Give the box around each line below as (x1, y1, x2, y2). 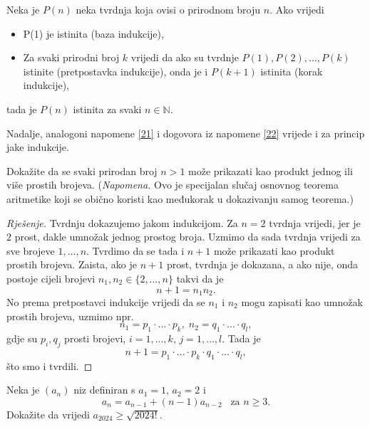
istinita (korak (260, 63, 323, 78)
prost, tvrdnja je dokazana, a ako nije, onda (166, 257, 359, 272)
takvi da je (176, 270, 224, 285)
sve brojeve (6, 243, 55, 258)
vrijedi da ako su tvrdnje (130, 50, 239, 65)
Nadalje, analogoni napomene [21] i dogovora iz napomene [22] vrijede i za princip (6, 125, 365, 140)
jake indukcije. (6, 139, 69, 154)
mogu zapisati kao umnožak (241, 294, 363, 309)
